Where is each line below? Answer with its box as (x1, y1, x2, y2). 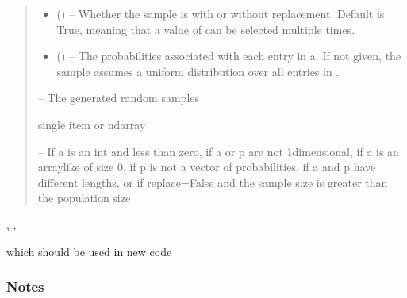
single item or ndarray (37, 116, 146, 132)
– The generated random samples (37, 90, 200, 106)
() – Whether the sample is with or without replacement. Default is (56, 6, 385, 21)
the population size (37, 189, 131, 206)
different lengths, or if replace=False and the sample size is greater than (37, 174, 388, 190)
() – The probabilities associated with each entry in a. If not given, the (56, 48, 401, 64)
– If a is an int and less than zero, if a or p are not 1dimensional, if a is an (37, 143, 399, 159)
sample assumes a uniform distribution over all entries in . (56, 63, 340, 79)
